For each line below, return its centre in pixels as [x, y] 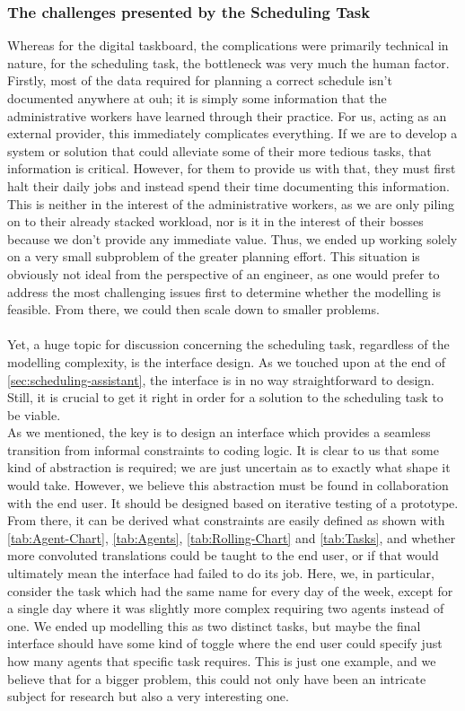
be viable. [34, 414]
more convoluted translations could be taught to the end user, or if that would [223, 555]
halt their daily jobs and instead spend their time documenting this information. [228, 185]
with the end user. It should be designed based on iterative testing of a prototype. [233, 502]
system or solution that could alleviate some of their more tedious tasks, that [219, 150]
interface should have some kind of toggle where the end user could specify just [225, 643]
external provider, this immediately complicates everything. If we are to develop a [232, 133]
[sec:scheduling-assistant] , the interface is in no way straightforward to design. [221, 379]
